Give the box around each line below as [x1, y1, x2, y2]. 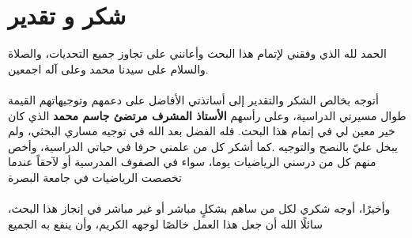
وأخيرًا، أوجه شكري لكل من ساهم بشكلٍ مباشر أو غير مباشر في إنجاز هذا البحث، [8, 200, 391, 217]
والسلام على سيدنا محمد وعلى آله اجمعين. [8, 60, 209, 77]
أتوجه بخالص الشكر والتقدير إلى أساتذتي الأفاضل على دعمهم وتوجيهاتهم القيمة [8, 91, 379, 108]
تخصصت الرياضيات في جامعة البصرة [8, 168, 182, 185]
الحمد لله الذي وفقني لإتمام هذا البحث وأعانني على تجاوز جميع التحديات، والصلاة [8, 45, 387, 62]
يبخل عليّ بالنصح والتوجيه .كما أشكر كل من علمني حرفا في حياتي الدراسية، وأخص [8, 138, 399, 154]
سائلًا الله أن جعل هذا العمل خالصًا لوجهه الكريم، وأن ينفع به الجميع [8, 215, 323, 232]
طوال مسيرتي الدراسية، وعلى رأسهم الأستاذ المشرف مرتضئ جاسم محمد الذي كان [8, 107, 406, 123]
